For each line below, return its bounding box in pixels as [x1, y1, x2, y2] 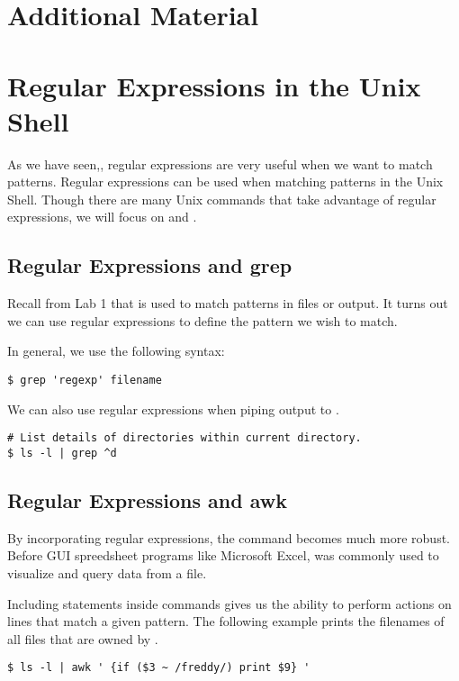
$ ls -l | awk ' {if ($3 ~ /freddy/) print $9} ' [7, 661, 310, 675]
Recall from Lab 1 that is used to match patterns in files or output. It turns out [7, 294, 448, 313]
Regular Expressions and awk [7, 486, 287, 513]
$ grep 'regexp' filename [7, 374, 162, 387]
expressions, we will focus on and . [7, 207, 197, 226]
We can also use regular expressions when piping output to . [7, 399, 339, 418]
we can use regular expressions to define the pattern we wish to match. [7, 311, 398, 330]
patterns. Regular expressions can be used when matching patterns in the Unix [7, 172, 444, 191]
